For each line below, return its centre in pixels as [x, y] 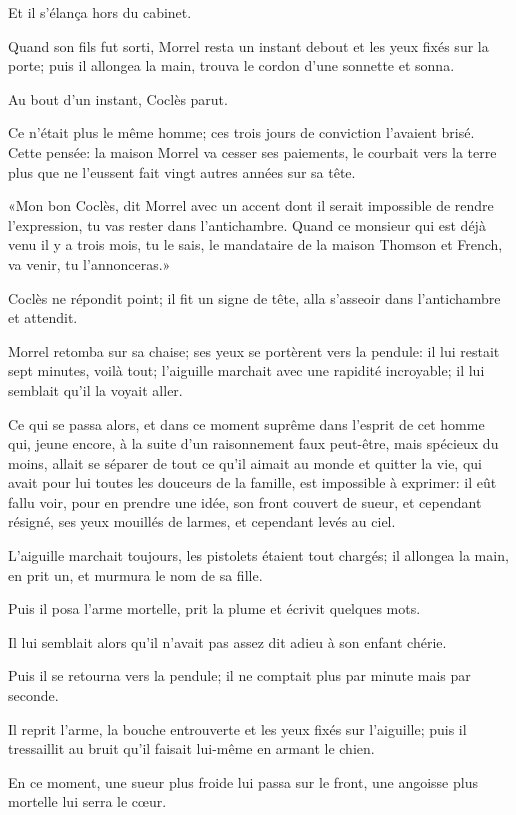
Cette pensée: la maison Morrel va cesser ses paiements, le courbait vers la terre [252, 151]
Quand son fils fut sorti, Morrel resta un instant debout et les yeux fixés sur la [248, 45]
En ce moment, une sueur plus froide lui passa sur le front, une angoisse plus [243, 781]
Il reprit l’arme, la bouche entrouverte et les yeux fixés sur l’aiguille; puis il [237, 728]
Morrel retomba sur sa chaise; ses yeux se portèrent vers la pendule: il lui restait [254, 350]
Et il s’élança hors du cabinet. [100, 12]
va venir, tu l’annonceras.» [89, 263]
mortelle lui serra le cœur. [87, 801]
